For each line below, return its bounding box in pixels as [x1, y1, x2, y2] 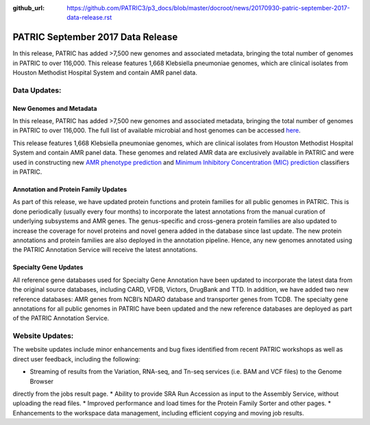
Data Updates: [12, 86, 62, 95]
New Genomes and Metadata [12, 104, 97, 112]
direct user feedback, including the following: [12, 355, 140, 363]
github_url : [12, 4, 45, 12]
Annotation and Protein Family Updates [12, 185, 127, 193]
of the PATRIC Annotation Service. [12, 314, 110, 322]
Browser [29, 377, 54, 385]
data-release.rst [66, 14, 112, 22]
